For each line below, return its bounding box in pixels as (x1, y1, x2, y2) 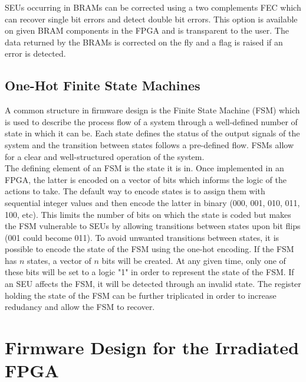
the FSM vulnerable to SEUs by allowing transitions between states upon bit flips (5, 220, 301, 232)
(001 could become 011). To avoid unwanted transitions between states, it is (5, 231, 279, 243)
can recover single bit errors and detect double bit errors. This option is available (5, 12, 298, 25)
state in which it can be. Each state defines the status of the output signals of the (5, 127, 300, 139)
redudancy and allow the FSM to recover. (5, 301, 155, 313)
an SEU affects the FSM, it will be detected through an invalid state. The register (5, 277, 301, 290)
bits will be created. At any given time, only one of (101, 254, 286, 266)
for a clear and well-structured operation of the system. (5, 150, 205, 162)
